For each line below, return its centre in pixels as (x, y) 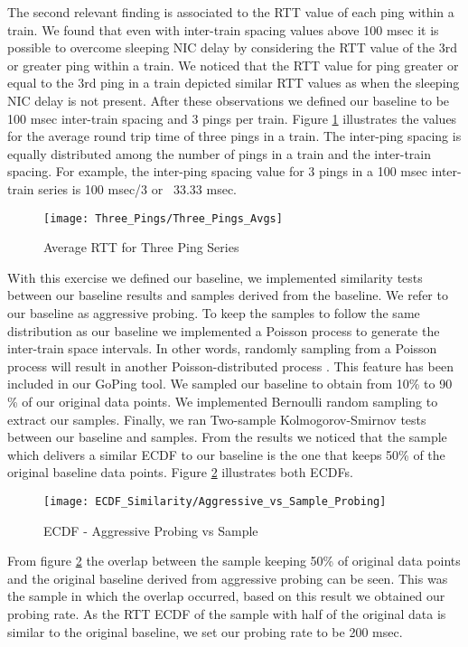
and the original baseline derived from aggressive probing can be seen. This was (228, 578)
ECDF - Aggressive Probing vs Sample (151, 530)
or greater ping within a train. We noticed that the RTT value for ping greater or (233, 65)
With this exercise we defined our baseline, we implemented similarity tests (215, 277)
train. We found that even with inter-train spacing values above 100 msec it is (223, 29)
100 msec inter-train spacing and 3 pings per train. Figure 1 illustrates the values (232, 118)
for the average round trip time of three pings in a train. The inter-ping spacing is (234, 136)
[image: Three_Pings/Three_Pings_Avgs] (163, 218)
